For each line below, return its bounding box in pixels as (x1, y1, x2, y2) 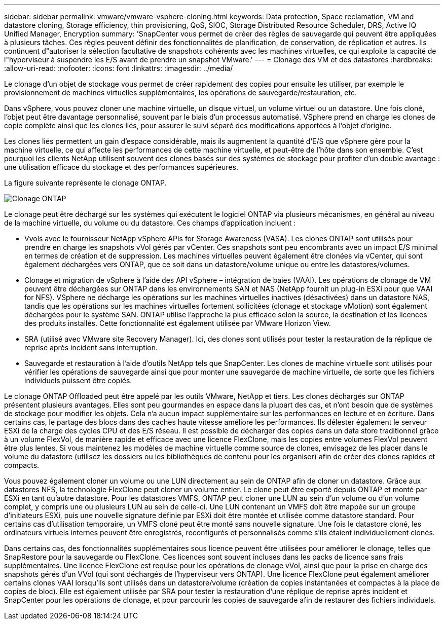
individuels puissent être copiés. (24, 376, 132, 385)
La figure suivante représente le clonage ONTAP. (4, 178, 167, 187)
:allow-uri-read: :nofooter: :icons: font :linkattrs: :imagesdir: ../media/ (4, 64, 233, 72)
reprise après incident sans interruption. (24, 343, 158, 352)
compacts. (4, 461, 40, 469)
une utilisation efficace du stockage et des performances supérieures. (4, 163, 238, 171)
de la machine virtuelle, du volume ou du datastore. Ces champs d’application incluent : (4, 218, 296, 227)
